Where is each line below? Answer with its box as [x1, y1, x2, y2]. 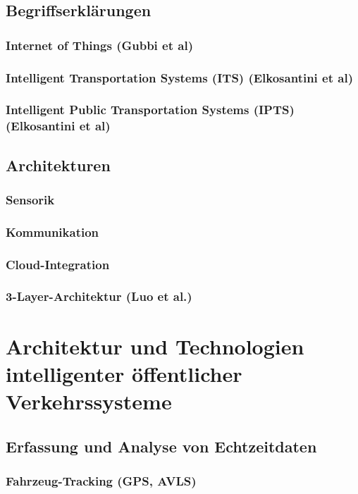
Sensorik [6, 190, 55, 208]
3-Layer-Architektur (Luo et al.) [6, 288, 192, 305]
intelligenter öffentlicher [6, 359, 242, 388]
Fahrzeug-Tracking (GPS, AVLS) [6, 471, 197, 489]
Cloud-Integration [6, 255, 110, 273]
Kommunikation [6, 223, 99, 240]
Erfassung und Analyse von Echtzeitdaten [6, 435, 317, 457]
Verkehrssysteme [6, 386, 172, 415]
